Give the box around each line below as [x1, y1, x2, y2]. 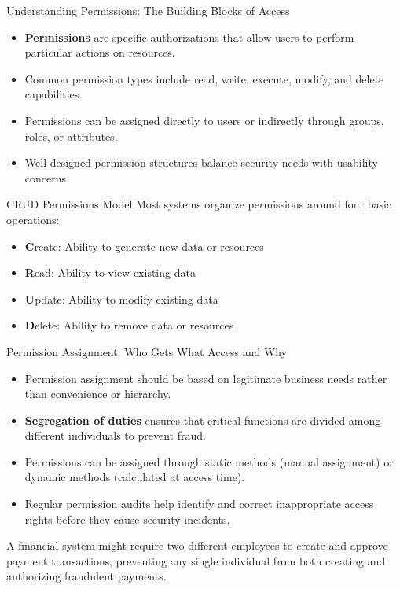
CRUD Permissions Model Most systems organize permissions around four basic [6, 196, 392, 212]
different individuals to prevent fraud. [24, 427, 206, 444]
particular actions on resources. [24, 44, 175, 61]
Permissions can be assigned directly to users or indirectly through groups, [24, 112, 384, 128]
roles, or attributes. [24, 127, 118, 144]
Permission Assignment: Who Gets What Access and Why [6, 343, 288, 359]
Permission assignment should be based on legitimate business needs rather [24, 370, 387, 386]
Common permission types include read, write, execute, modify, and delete [24, 70, 384, 87]
